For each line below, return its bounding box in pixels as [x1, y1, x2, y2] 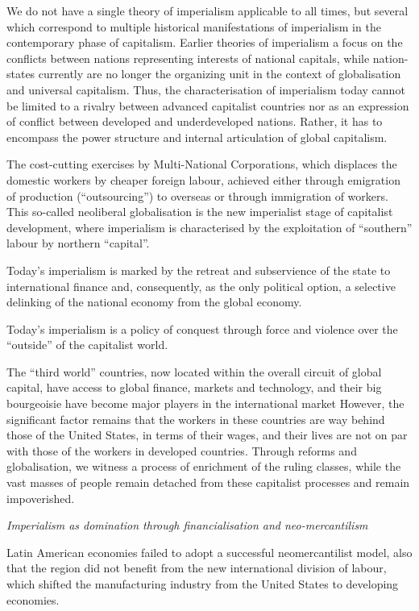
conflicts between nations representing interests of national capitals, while [6, 49, 370, 66]
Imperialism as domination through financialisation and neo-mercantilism [6, 517, 368, 534]
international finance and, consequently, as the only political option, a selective [6, 277, 396, 294]
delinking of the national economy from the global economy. [6, 293, 302, 310]
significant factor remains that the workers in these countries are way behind [6, 410, 385, 427]
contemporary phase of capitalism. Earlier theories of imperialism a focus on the [6, 34, 403, 51]
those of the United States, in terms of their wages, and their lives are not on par [6, 426, 408, 443]
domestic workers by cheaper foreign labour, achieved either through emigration [6, 171, 400, 188]
